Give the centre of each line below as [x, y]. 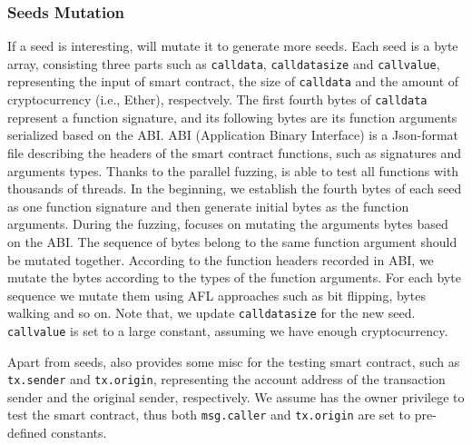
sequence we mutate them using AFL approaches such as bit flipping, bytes [216, 295]
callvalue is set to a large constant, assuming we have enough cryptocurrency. [228, 330]
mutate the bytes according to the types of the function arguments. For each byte [234, 277]
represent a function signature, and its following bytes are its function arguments [232, 117]
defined [27, 433]
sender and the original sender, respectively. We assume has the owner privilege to [236, 396]
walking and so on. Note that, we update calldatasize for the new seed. [211, 313]
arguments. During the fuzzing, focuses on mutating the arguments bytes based [228, 224]
